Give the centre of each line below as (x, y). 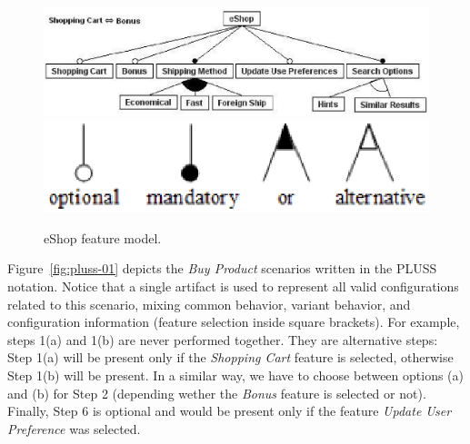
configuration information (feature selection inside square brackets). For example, (234, 322)
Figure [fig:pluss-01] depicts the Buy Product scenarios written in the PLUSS (222, 268)
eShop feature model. (103, 237)
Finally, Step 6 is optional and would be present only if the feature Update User (230, 411)
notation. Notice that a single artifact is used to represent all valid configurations (233, 286)
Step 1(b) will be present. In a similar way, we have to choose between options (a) (235, 375)
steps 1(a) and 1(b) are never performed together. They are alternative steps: (223, 339)
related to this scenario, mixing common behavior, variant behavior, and (209, 304)
